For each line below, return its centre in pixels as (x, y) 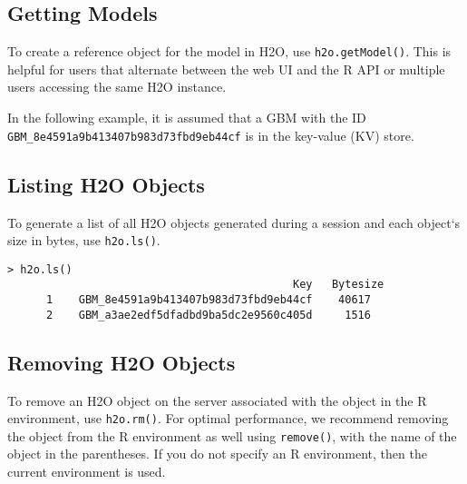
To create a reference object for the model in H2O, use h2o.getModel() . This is (229, 51)
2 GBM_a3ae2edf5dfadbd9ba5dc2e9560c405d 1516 (208, 315)
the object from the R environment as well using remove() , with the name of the (232, 435)
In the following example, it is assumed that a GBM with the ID (187, 118)
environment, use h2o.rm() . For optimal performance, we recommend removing (228, 418)
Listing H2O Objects (106, 184)
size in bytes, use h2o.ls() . (84, 240)
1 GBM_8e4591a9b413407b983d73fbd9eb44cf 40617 (208, 300)
